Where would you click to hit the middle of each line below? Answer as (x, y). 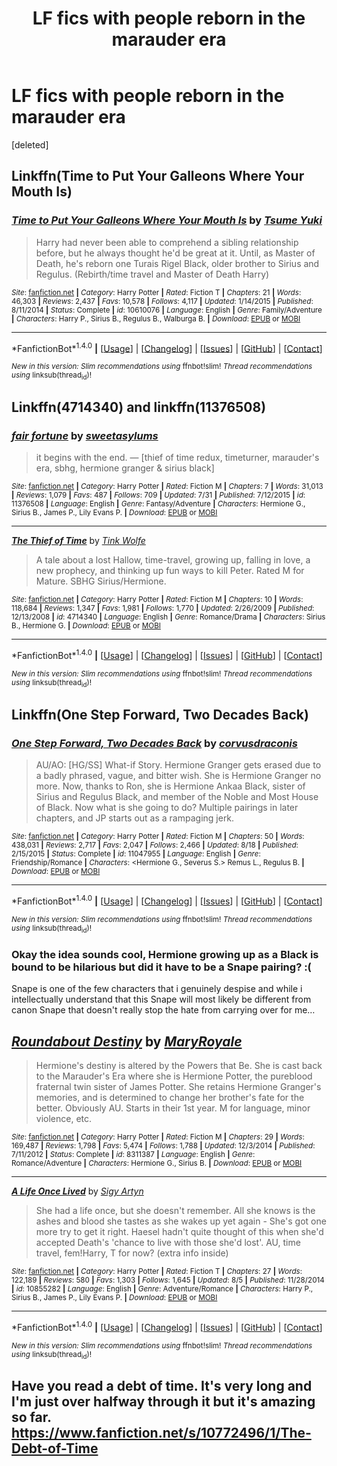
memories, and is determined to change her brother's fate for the (170, 1098)
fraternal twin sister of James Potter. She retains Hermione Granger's (178, 1087)
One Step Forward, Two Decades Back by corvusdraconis (154, 743)
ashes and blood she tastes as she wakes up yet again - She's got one (181, 1221)
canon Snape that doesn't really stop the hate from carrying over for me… (163, 1010)
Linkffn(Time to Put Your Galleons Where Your (158, 176)
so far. (31, 1417)
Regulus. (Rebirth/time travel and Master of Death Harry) (152, 274)
